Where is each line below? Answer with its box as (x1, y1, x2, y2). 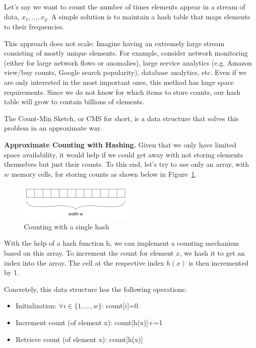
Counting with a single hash (24, 221, 109, 231)
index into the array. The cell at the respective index (4, 257, 164, 268)
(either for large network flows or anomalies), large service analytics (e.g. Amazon (4, 57, 252, 68)
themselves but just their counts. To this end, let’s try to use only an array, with (4, 159, 249, 169)
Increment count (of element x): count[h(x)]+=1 (15, 317, 163, 327)
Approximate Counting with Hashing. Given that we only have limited (4, 139, 236, 149)
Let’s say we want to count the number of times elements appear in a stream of (4, 1, 246, 11)
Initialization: (15, 300, 57, 311)
